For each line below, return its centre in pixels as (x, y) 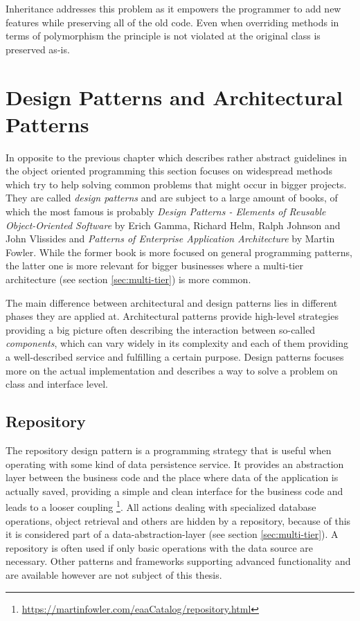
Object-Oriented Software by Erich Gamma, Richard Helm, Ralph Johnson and (173, 225)
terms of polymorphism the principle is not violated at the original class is (163, 36)
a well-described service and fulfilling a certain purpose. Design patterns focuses (175, 357)
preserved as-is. (38, 49)
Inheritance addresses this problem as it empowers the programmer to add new (173, 8)
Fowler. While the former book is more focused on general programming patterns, (179, 252)
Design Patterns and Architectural (174, 97)
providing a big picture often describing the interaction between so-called (161, 329)
